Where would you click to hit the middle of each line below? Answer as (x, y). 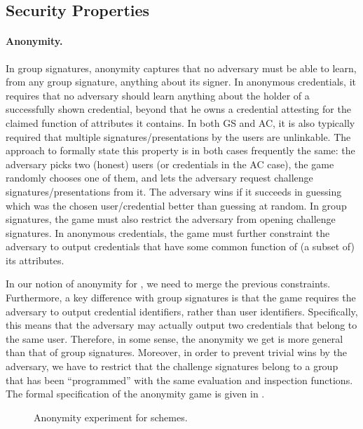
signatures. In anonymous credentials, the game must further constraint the (168, 232)
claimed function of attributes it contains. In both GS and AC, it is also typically (180, 122)
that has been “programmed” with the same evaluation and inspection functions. (179, 380)
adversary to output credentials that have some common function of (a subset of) (180, 246)
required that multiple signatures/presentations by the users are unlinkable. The (178, 136)
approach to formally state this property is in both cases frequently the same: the (180, 150)
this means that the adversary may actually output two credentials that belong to (181, 325)
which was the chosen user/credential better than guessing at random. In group (176, 205)
